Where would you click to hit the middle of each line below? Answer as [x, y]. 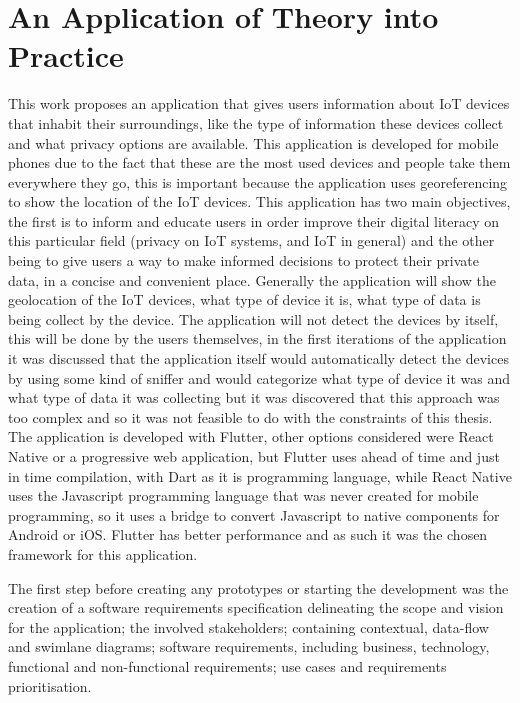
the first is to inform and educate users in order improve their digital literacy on [254, 220]
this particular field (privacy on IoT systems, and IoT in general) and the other [251, 240]
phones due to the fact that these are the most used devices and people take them [259, 162]
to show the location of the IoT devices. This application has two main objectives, [259, 201]
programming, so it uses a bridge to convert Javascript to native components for [254, 514]
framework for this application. [103, 553]
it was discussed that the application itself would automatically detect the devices [258, 358]
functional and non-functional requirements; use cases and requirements [227, 665]
